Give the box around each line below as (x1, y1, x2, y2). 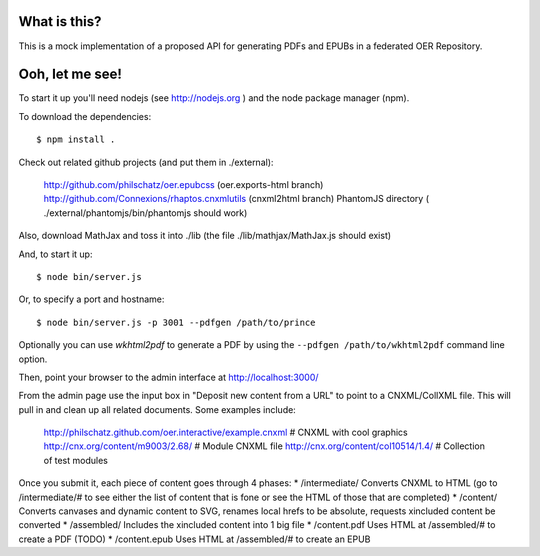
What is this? (18, 13, 102, 30)
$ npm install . (36, 134, 116, 145)
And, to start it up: (18, 248, 93, 260)
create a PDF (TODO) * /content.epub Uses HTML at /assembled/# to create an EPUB (18, 533, 371, 545)
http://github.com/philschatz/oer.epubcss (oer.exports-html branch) (43, 178, 324, 190)
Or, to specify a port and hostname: (18, 293, 165, 305)
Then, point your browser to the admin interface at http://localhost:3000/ (18, 371, 319, 383)
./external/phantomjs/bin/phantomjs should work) (43, 206, 248, 219)
